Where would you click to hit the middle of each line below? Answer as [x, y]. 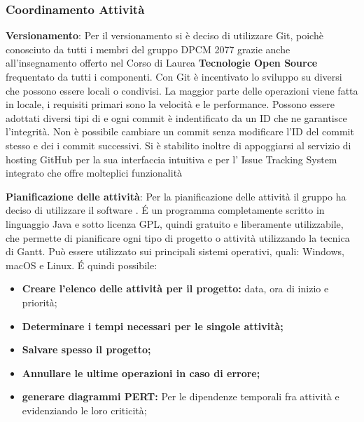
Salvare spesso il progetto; [86, 349]
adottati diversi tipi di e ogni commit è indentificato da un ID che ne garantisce [176, 117]
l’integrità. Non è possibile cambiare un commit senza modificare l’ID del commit [180, 131]
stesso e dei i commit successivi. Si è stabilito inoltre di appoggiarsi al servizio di [178, 145]
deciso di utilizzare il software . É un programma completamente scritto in [165, 210]
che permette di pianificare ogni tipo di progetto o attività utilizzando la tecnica [178, 237]
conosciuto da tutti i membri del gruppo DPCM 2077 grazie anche [148, 49]
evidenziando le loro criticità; [84, 410]
